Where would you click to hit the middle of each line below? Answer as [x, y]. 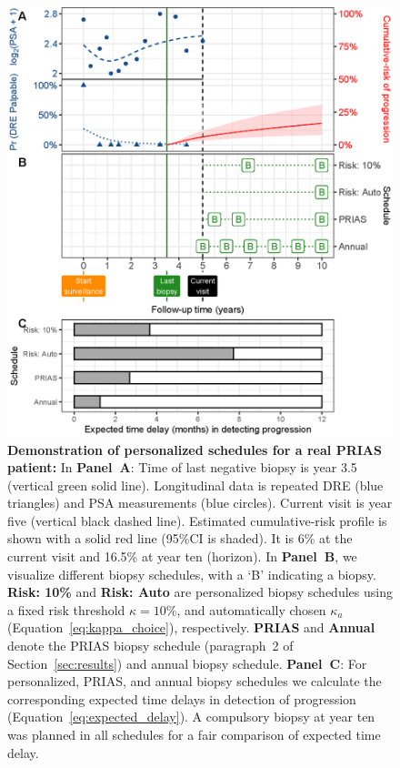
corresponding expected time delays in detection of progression [182, 698]
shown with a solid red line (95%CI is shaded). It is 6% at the [180, 538]
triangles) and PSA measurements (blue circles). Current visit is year [200, 503]
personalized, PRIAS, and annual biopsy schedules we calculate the [195, 681]
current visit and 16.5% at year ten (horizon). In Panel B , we [182, 556]
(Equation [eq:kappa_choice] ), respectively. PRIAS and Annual [191, 627]
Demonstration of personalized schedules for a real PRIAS [195, 449]
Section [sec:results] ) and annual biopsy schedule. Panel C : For [187, 663]
